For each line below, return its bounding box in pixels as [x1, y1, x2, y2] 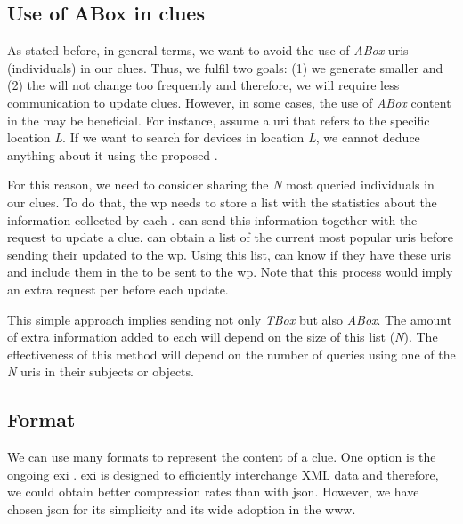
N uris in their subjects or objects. [7, 362, 194, 381]
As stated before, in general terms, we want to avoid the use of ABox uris [7, 41, 409, 60]
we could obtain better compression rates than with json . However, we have [7, 482, 419, 501]
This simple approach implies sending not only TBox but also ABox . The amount [7, 310, 452, 328]
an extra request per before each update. [7, 279, 229, 298]
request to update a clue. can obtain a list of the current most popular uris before [7, 228, 454, 246]
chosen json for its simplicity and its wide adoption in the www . [7, 499, 356, 518]
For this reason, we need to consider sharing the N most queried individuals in [7, 175, 435, 194]
